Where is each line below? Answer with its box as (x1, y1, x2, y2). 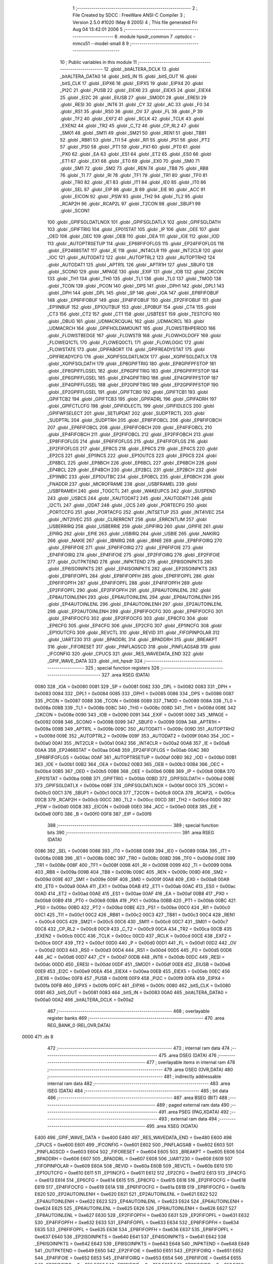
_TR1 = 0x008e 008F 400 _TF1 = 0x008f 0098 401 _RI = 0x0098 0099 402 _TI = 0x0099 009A (34, 862, 232, 868)
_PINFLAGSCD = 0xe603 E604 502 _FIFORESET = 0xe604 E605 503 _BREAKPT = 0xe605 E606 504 (34, 1148, 245, 1155)
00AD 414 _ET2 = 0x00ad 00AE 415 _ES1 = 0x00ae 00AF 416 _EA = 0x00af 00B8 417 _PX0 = (34, 890, 229, 896)
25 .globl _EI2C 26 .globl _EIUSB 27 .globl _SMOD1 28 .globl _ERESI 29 (60, 94, 207, 101)
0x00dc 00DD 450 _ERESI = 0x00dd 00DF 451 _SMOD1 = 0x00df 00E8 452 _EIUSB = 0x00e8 (34, 961, 231, 967)
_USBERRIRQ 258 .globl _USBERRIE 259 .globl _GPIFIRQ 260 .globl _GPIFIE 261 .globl (47, 523, 223, 529)
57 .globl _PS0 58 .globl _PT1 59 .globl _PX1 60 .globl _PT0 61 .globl (60, 144, 201, 150)
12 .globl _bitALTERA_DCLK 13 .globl (104, 66, 179, 72)
